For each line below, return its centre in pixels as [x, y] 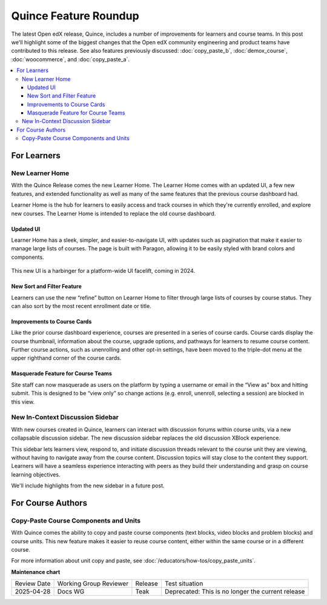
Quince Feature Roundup [75, 16]
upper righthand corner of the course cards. [66, 358]
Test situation [184, 584]
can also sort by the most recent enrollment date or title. [81, 306]
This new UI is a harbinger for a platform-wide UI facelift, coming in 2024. [103, 271]
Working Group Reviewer [93, 584]
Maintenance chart [36, 572]
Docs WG [71, 592]
